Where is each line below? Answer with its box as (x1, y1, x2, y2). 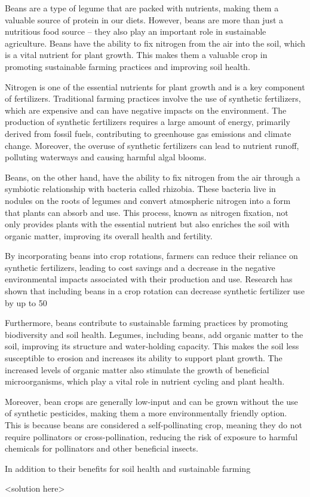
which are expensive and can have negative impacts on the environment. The (5, 103, 287, 116)
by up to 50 (5, 296, 47, 309)
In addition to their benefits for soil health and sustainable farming (5, 462, 251, 474)
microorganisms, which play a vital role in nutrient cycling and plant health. (5, 375, 285, 388)
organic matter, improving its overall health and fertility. (5, 229, 213, 242)
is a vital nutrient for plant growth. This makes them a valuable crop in (5, 48, 268, 61)
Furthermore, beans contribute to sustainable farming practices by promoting (5, 316, 288, 329)
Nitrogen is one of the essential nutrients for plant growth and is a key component (5, 80, 305, 93)
